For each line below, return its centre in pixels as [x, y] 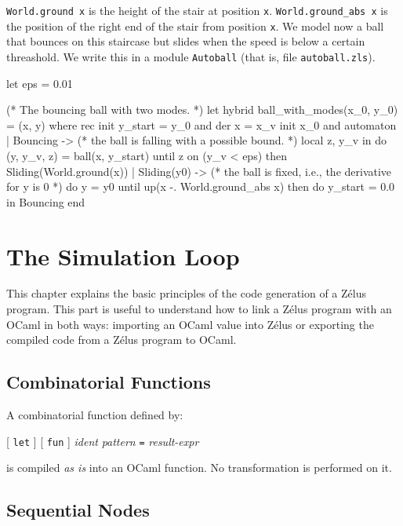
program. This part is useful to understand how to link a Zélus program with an [199, 309]
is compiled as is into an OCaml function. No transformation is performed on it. [199, 468]
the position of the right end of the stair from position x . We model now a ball [195, 26]
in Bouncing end [46, 201]
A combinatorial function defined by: [95, 415]
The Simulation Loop [123, 256]
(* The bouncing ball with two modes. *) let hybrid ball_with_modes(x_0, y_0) [202, 110]
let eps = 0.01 [40, 83]
